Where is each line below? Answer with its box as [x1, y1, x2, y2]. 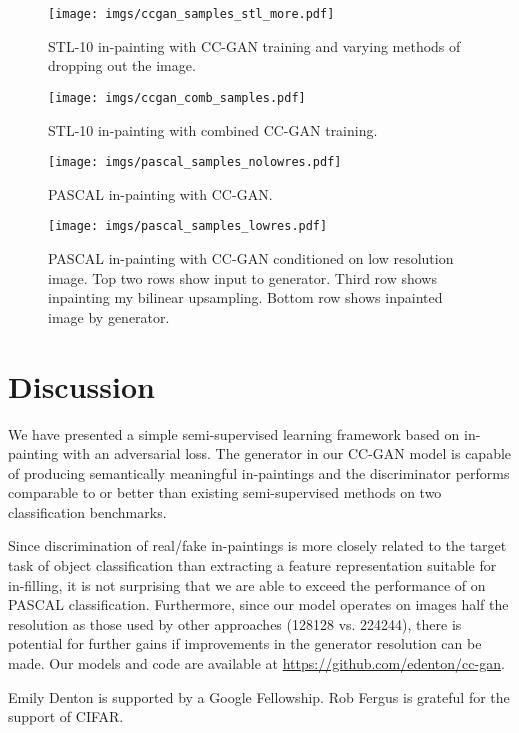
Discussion [8, 365, 155, 406]
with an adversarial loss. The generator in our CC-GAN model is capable [62, 443, 512, 464]
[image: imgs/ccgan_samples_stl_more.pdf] [48, 7, 335, 21]
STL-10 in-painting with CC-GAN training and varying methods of [48, 35, 461, 56]
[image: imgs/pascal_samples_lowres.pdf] [48, 219, 328, 234]
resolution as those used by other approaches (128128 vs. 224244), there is [8, 613, 462, 634]
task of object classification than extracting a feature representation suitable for [8, 555, 497, 576]
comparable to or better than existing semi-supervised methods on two [8, 482, 442, 503]
